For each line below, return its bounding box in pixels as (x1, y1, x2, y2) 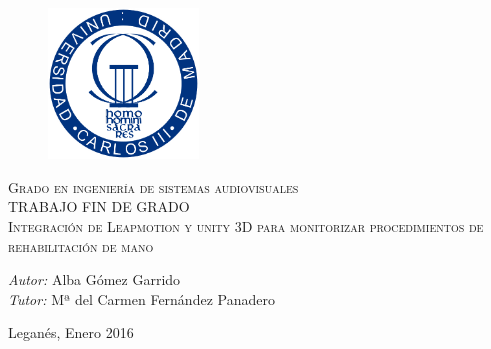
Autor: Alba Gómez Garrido (8, 269, 181, 290)
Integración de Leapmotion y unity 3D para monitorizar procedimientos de (8, 215, 484, 236)
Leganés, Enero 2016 (8, 322, 134, 343)
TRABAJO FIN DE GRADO (8, 196, 190, 217)
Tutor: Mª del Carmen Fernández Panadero (8, 288, 275, 309)
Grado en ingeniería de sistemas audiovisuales (8, 176, 299, 197)
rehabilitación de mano (8, 235, 154, 256)
